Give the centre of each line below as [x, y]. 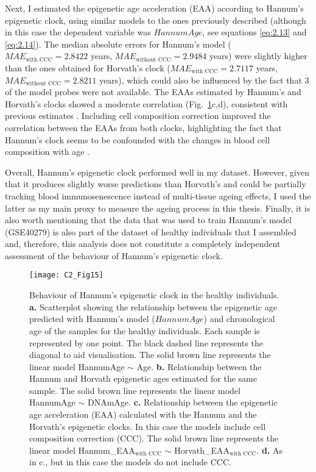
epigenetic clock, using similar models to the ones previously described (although [156, 20]
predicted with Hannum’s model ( [92, 319]
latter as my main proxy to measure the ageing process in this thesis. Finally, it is [158, 208]
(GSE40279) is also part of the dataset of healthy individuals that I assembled [151, 231]
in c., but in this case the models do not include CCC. [130, 462]
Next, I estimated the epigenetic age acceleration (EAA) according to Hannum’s [154, 8]
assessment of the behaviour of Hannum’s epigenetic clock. [114, 255]
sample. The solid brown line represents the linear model [135, 390]
